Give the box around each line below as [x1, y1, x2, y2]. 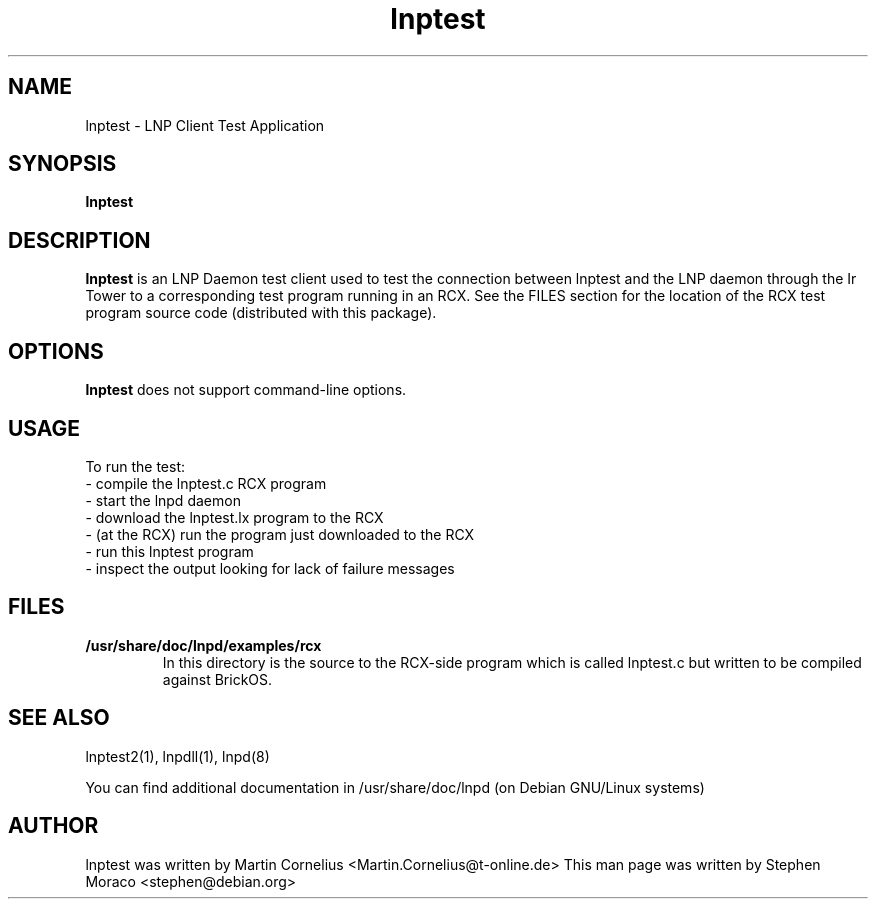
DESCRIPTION [8, 227, 151, 253]
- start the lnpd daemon [85, 491, 241, 509]
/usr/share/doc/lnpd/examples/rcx [85, 636, 322, 654]
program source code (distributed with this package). [85, 304, 437, 322]
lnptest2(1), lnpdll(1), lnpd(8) [85, 747, 270, 765]
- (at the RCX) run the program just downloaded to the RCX [85, 525, 475, 543]
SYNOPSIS [8, 151, 117, 177]
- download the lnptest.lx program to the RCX [85, 508, 384, 526]
